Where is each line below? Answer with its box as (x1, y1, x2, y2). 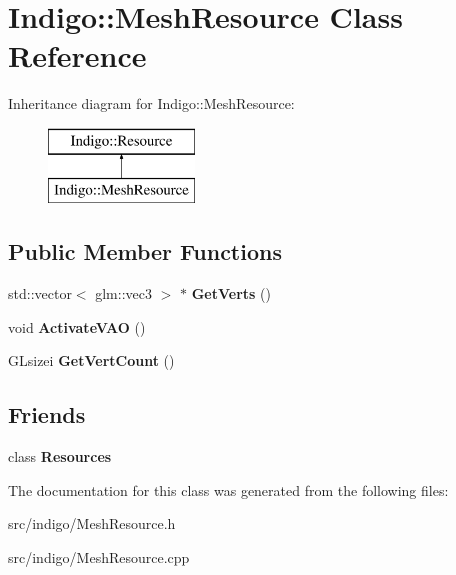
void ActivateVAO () (8, 316, 146, 337)
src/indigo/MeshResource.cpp (8, 547, 190, 568)
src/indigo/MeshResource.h (8, 513, 176, 534)
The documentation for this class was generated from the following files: (8, 479, 449, 500)
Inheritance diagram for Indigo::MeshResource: (8, 93, 295, 114)
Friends (8, 399, 86, 430)
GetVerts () (191, 283, 271, 304)
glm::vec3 (95, 283, 152, 304)
